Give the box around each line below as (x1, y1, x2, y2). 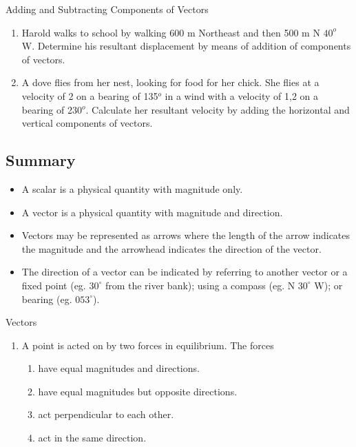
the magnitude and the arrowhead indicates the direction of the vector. (21, 241, 322, 256)
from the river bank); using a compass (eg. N (105, 278, 295, 292)
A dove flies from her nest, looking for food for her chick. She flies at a (21, 75, 320, 90)
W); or (314, 278, 343, 292)
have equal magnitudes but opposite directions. (38, 384, 238, 398)
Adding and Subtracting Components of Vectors (6, 2, 209, 16)
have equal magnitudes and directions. (38, 361, 200, 375)
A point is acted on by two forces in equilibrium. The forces (21, 337, 274, 352)
